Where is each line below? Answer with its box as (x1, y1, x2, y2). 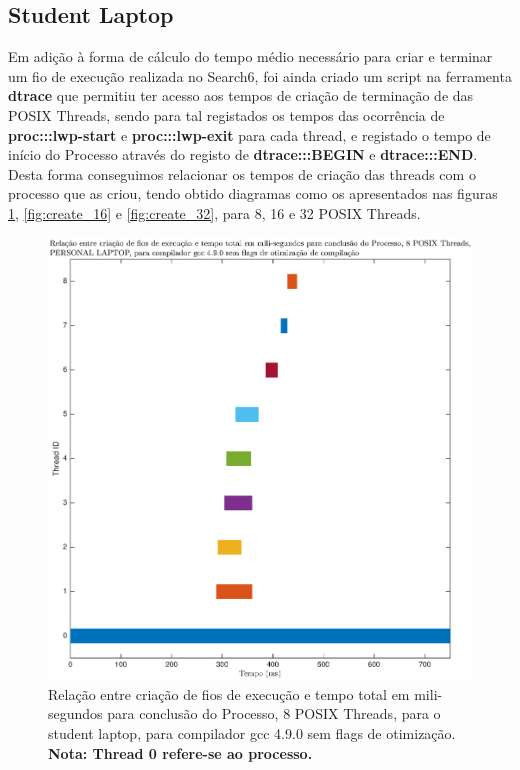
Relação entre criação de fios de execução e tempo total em (48, 683, 410, 704)
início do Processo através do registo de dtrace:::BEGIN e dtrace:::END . (8, 144, 478, 165)
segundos (48, 703, 103, 724)
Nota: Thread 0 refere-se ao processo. (48, 742, 313, 763)
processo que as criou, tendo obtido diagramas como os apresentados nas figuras (8, 183, 498, 204)
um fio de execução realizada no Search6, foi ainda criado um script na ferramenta (8, 65, 512, 86)
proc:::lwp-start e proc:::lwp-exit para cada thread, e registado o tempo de (8, 124, 491, 145)
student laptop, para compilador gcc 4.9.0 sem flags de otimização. (48, 722, 456, 743)
